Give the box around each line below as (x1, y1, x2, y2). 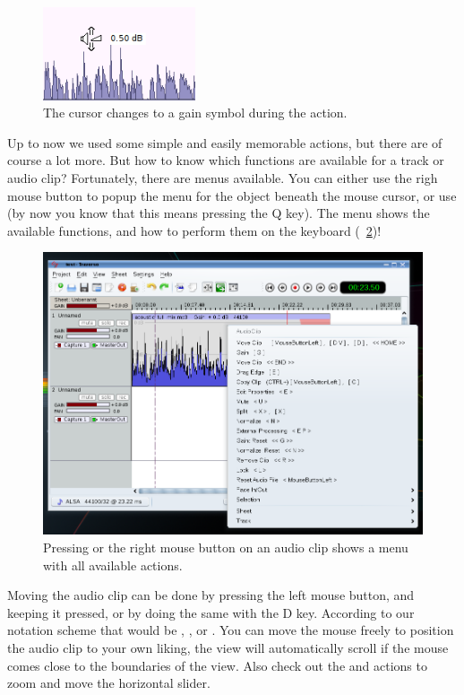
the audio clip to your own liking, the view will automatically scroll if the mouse (7, 639, 449, 657)
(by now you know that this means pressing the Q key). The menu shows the (7, 204, 430, 222)
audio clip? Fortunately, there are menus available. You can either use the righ (7, 168, 438, 187)
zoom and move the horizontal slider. (7, 673, 211, 692)
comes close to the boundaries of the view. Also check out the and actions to (7, 656, 427, 674)
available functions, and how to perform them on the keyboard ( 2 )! (7, 221, 382, 239)
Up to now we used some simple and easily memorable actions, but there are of (7, 133, 443, 152)
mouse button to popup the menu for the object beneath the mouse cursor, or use (7, 186, 457, 204)
